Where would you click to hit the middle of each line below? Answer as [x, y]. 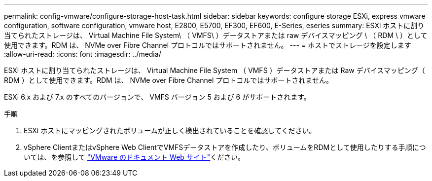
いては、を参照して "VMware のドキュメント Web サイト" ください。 [134, 157]
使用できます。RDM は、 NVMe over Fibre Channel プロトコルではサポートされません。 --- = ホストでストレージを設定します [208, 45]
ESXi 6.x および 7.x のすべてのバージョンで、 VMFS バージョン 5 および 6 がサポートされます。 [157, 97]
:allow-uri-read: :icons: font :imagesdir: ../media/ [83, 54]
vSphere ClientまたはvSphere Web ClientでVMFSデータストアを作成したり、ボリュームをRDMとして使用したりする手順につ [225, 147]
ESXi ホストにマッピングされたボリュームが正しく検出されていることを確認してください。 [170, 130]
